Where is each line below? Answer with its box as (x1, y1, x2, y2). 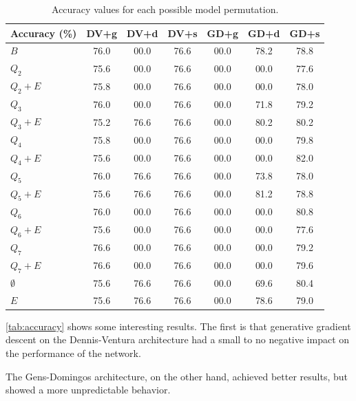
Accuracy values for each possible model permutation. (52, 2, 279, 16)
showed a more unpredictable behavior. (6, 382, 171, 397)
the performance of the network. (6, 345, 141, 360)
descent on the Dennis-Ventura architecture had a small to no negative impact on (6, 332, 350, 347)
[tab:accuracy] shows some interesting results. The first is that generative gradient (6, 318, 351, 333)
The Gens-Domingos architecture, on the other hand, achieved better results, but (6, 369, 348, 383)
